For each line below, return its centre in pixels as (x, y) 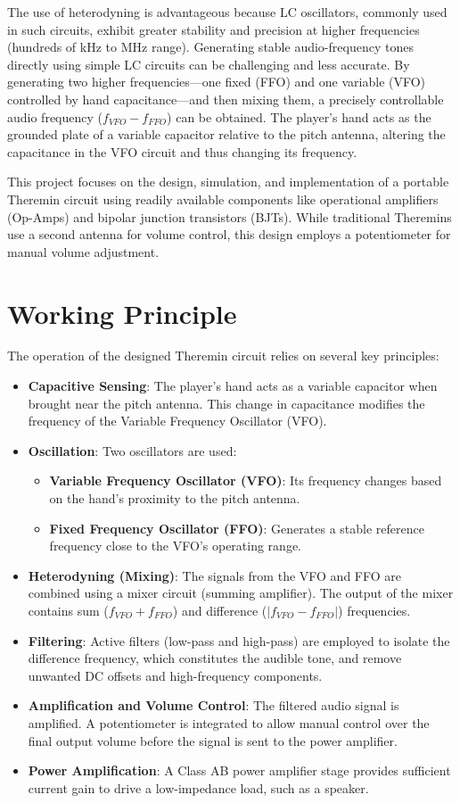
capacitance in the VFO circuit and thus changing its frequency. (182, 151)
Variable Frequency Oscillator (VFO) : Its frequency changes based (246, 480)
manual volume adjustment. (83, 251)
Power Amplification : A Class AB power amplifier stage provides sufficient (239, 770)
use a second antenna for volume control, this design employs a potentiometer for (229, 234)
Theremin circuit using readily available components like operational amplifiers (223, 199)
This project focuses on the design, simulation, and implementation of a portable (228, 182)
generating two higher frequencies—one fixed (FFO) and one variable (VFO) (217, 82)
